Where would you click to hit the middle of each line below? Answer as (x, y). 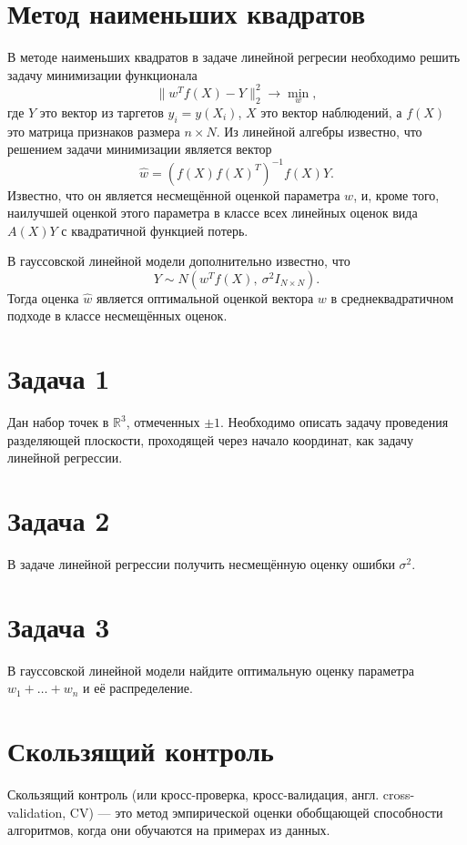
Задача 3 (59, 626)
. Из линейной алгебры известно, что (319, 131)
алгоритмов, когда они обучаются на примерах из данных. (169, 830)
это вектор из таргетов (102, 112)
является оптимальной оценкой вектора (205, 297)
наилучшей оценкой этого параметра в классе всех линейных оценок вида (213, 213)
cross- (399, 794)
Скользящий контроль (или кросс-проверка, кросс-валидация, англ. (193, 794)
